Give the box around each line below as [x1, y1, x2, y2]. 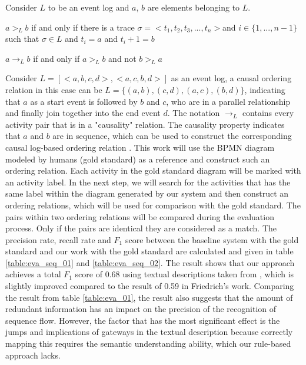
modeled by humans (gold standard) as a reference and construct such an [5, 152, 270, 165]
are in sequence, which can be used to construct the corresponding [52, 130, 292, 142]
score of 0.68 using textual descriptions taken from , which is [75, 268, 294, 280]
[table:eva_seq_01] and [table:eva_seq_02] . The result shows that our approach [5, 256, 295, 268]
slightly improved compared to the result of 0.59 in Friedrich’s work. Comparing [5, 280, 294, 292]
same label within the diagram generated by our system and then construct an [5, 187, 289, 200]
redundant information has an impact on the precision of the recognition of [5, 303, 277, 315]
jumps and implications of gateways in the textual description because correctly [5, 326, 293, 338]
